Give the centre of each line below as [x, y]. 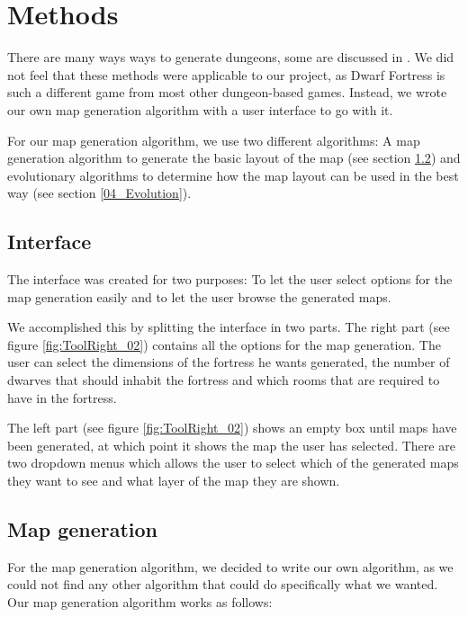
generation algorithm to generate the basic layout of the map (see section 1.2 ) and [234, 158]
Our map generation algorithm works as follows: [140, 602]
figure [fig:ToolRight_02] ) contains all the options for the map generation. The [224, 344]
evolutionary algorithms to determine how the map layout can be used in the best [233, 175]
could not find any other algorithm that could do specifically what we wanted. [223, 584]
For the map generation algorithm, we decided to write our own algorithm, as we [230, 566]
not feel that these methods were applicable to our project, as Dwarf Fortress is [226, 74]
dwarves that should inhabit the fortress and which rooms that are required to [224, 380]
